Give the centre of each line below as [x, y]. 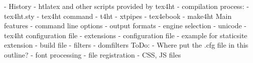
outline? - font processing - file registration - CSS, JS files [93, 54]
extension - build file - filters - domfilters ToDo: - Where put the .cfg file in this [126, 45]
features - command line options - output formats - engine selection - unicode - [125, 26]
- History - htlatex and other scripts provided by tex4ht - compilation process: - [126, 6]
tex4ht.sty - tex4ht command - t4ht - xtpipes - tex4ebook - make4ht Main [118, 16]
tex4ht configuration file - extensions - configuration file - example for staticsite [126, 35]
